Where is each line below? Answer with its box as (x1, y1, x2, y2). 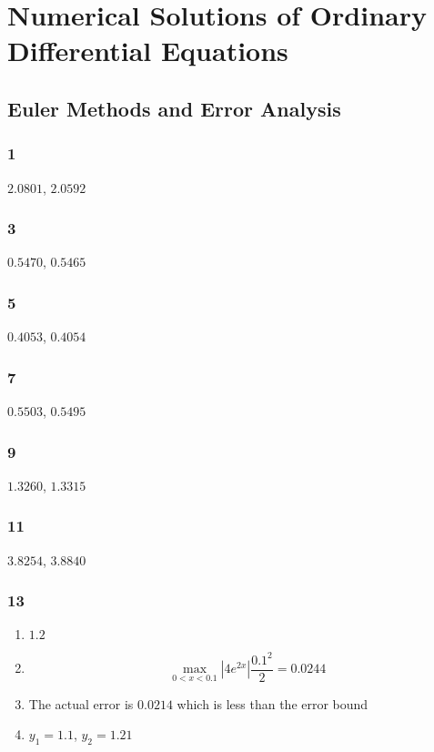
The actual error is (28, 694, 134, 713)
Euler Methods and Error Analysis (7, 94, 341, 122)
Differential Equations (7, 32, 288, 69)
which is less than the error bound (177, 694, 368, 713)
